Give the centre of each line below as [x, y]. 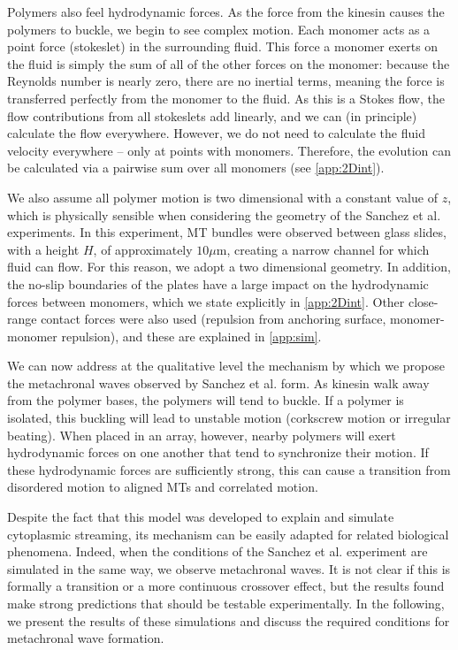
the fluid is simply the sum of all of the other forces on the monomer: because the [229, 63]
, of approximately [143, 249]
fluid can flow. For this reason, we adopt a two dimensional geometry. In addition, [229, 267]
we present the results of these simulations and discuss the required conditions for [229, 620]
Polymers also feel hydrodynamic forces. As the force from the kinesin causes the [226, 11]
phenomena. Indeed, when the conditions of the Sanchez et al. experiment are [218, 551]
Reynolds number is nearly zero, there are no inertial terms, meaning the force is [226, 81]
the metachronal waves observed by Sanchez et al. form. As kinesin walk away [218, 382]
